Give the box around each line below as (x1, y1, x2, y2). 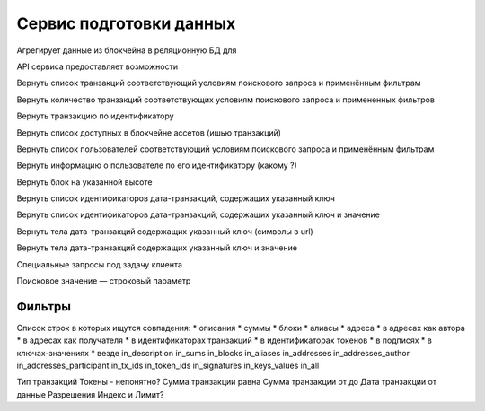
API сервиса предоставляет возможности (16, 61, 179, 72)
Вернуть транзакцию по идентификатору (16, 110, 174, 121)
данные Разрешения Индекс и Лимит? (16, 389, 164, 399)
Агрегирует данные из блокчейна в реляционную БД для (16, 45, 237, 56)
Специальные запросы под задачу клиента (16, 258, 183, 269)
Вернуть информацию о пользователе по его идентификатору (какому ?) (16, 160, 298, 171)
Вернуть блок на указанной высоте (16, 176, 153, 188)
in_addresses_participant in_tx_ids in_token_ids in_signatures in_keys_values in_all (16, 360, 320, 372)
